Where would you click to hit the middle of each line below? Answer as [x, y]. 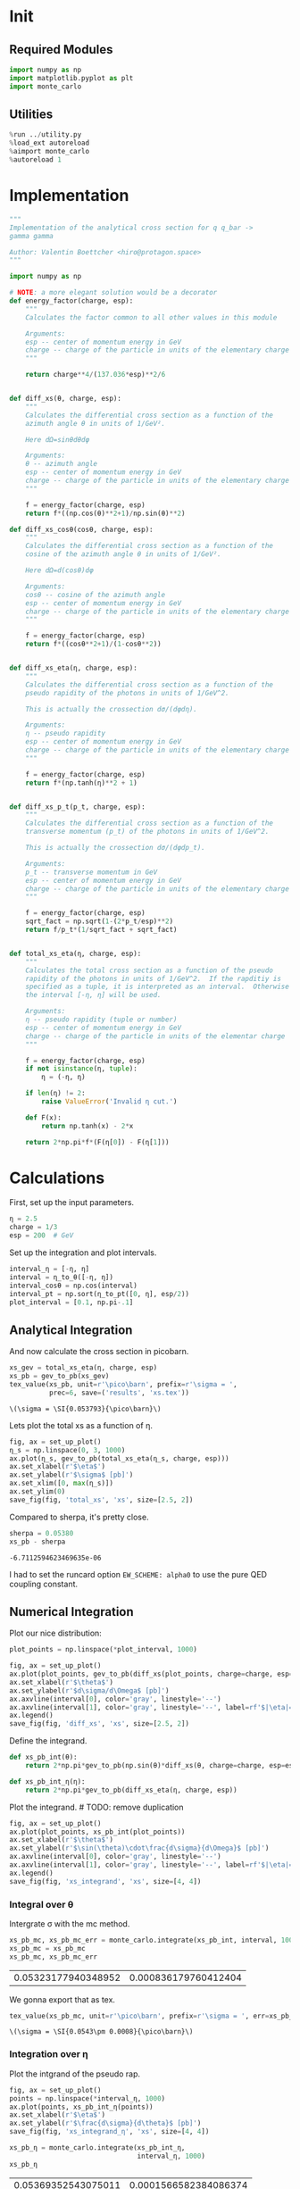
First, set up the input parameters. [72, 1203]
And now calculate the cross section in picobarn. [99, 1352]
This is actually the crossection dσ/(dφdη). [112, 709]
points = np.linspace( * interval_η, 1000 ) [87, 2098]
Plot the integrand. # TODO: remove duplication [97, 1807]
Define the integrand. [48, 1741]
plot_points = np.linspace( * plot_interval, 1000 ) [104, 1650]
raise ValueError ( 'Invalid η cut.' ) [109, 1102]
